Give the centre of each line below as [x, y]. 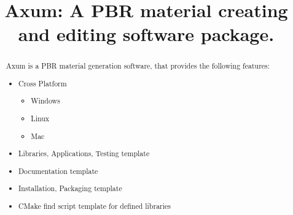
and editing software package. [146, 34]
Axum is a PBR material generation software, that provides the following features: [138, 66]
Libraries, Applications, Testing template [84, 153]
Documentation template [58, 171]
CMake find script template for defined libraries [95, 206]
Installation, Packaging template [70, 188]
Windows [45, 101]
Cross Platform [43, 83]
